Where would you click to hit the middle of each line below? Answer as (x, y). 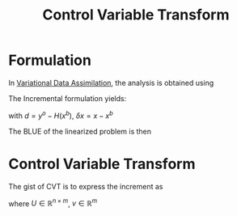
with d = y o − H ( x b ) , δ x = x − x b (61, 115)
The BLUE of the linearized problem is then (80, 131)
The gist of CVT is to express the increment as (86, 186)
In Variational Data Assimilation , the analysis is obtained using (111, 83)
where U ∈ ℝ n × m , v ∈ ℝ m (53, 202)
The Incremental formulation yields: (68, 98)
